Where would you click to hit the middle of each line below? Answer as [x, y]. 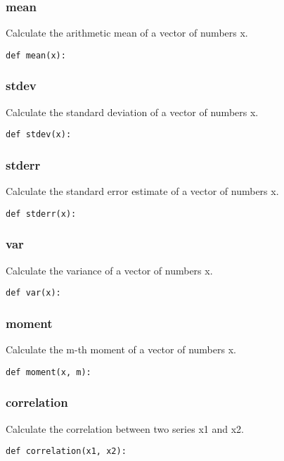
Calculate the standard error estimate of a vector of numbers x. [142, 191]
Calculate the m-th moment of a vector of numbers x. [121, 349]
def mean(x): [36, 55]
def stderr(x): [41, 214]
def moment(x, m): [49, 372]
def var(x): [33, 293]
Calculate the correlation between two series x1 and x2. [125, 428]
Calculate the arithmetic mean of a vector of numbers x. [127, 33]
